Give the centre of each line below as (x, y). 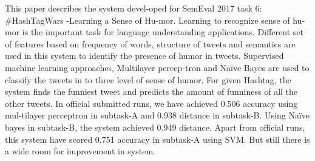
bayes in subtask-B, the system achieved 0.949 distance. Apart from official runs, (155, 127)
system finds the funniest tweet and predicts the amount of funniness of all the (151, 91)
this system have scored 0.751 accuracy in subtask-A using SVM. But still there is (157, 139)
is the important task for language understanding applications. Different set (163, 32)
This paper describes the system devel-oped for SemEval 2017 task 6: (134, 8)
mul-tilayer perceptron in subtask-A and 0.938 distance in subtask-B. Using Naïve (157, 115)
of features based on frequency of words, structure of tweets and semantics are (150, 43)
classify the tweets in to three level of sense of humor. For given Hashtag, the (148, 79)
